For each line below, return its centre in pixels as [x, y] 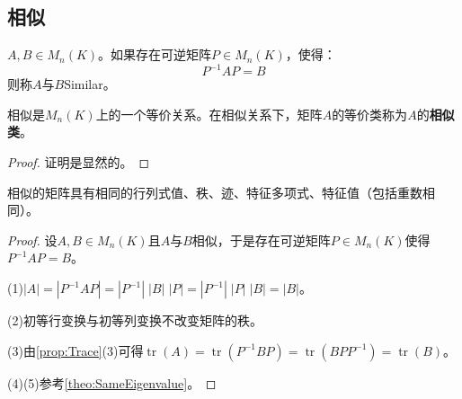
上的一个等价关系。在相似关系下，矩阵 [209, 114]
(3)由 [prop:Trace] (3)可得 [76, 350]
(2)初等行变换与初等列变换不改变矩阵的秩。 [135, 320]
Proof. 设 [32, 239]
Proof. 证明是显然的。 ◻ [79, 162]
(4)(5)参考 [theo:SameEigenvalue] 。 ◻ [112, 382]
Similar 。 [90, 84]
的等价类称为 [370, 114]
